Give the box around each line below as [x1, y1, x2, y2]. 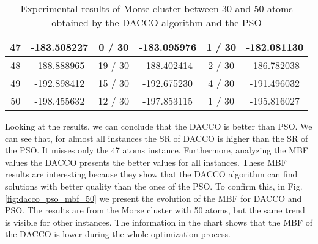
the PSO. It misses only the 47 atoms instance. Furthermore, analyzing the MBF [5, 144, 308, 157]
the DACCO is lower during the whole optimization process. [5, 227, 231, 240]
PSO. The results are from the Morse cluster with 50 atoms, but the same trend [5, 204, 305, 216]
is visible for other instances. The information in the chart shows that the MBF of [5, 215, 313, 228]
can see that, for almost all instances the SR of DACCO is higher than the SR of [5, 131, 308, 144]
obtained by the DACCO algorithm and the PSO [51, 15, 262, 29]
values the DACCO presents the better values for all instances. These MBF [5, 155, 287, 168]
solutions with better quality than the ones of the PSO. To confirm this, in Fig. [5, 179, 303, 192]
